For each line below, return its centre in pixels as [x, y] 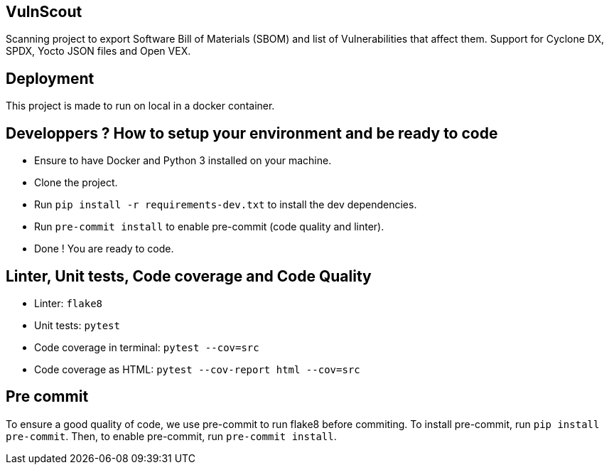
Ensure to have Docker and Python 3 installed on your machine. [183, 161]
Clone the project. [76, 183]
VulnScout [44, 12]
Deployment [50, 78]
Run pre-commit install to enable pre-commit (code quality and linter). [209, 227]
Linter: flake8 [69, 303]
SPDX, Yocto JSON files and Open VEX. [98, 51]
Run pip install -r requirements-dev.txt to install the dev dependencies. [226, 205]
